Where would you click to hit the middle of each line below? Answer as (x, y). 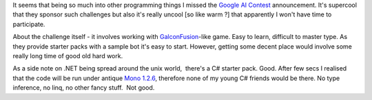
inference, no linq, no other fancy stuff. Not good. (84, 88)
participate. (29, 24)
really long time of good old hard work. (68, 55)
